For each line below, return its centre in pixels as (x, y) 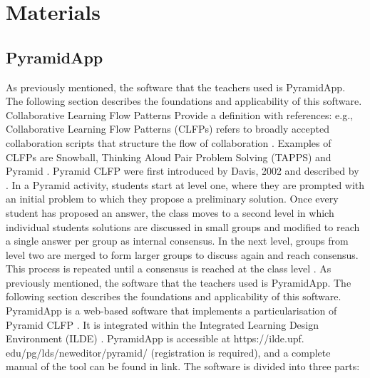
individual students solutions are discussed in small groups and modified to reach (183, 226)
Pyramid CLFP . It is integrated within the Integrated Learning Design (163, 324)
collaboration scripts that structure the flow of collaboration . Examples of (169, 142)
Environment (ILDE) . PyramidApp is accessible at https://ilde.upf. (155, 338)
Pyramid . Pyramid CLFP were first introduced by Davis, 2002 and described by (183, 171)
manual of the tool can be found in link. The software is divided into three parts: (183, 366)
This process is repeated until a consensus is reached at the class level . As (169, 269)
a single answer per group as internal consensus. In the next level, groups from (177, 241)
